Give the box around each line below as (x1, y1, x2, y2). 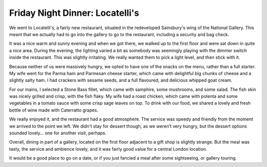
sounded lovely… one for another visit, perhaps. (9, 130, 107, 136)
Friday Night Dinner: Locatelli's (9, 7, 139, 18)
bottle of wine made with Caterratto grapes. (9, 107, 98, 113)
